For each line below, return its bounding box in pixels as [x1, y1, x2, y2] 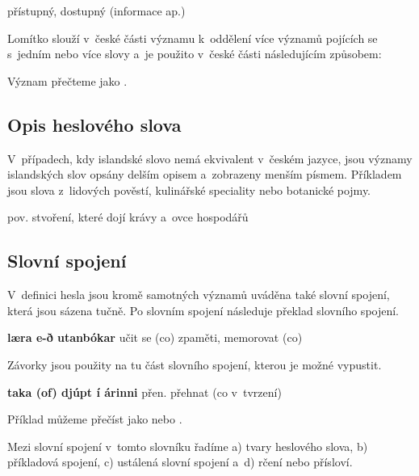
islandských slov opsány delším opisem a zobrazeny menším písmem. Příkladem [7, 166, 402, 183]
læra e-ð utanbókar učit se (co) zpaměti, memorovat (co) [7, 329, 303, 346]
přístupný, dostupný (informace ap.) [7, 2, 186, 19]
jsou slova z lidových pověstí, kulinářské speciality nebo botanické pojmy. [7, 181, 371, 198]
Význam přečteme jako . [7, 72, 128, 89]
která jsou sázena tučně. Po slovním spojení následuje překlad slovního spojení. [7, 301, 400, 318]
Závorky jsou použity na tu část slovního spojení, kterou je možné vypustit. [7, 356, 382, 373]
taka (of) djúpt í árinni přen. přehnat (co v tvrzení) [7, 383, 282, 400]
